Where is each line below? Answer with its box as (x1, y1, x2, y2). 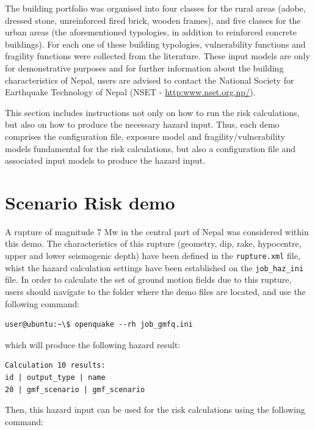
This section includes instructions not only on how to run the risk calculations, (5, 106, 300, 118)
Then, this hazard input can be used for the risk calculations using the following (5, 403, 305, 416)
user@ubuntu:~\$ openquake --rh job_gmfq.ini (5, 320, 193, 329)
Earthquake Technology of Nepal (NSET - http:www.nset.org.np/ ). (5, 86, 256, 98)
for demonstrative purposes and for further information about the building (5, 61, 284, 74)
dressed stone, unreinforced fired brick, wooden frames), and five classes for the (5, 13, 301, 26)
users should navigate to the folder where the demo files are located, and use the (5, 285, 306, 297)
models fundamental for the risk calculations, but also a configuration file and (5, 142, 296, 155)
